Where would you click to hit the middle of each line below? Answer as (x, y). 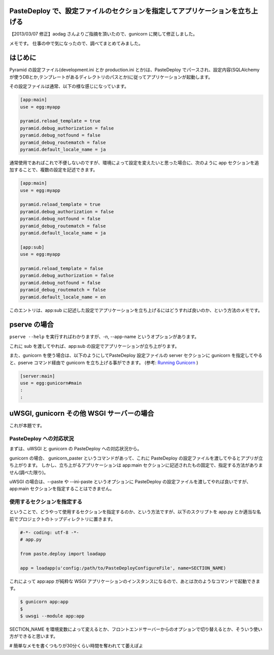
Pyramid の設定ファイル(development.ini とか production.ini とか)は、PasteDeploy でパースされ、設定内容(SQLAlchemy (134, 70)
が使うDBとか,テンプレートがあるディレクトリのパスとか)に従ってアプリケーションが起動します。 (111, 77)
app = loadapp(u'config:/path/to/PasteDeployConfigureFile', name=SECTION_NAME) (123, 568)
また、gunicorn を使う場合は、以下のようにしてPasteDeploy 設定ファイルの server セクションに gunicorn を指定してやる (136, 355)
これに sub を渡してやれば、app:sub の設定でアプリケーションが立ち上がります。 (94, 346)
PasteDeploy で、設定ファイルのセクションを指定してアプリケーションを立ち (130, 11)
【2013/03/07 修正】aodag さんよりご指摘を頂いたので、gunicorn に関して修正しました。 (104, 34)
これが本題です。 (27, 425)
